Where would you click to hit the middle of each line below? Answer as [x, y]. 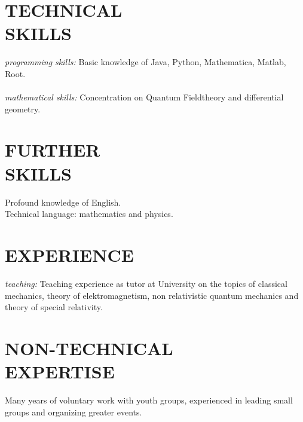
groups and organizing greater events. [74, 412]
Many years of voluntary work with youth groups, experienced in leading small [149, 400]
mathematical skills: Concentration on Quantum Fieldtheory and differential [144, 97]
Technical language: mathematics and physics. [89, 214]
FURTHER [53, 150]
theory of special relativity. [54, 307]
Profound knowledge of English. [63, 202]
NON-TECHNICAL [89, 348]
